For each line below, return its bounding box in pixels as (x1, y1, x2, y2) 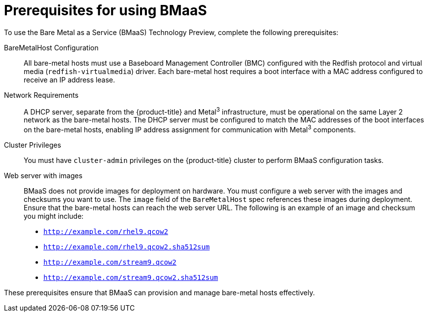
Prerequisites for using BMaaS (4, 2, 207, 19)
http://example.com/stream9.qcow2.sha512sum (43, 274, 218, 282)
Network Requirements (4, 90, 79, 99)
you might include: (24, 212, 84, 221)
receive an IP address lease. (24, 75, 115, 84)
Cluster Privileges (4, 141, 61, 150)
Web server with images (4, 171, 83, 180)
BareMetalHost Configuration (4, 43, 99, 52)
